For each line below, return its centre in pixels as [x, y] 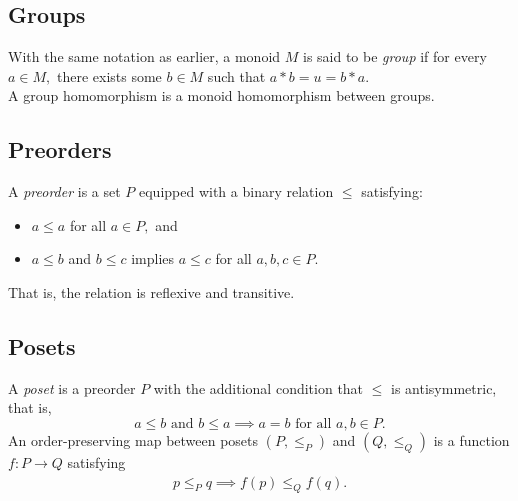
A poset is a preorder [72, 387]
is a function [471, 439]
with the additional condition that [258, 387]
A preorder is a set [64, 191]
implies [153, 258]
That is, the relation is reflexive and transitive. [151, 291]
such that [236, 75]
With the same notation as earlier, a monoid [144, 56]
